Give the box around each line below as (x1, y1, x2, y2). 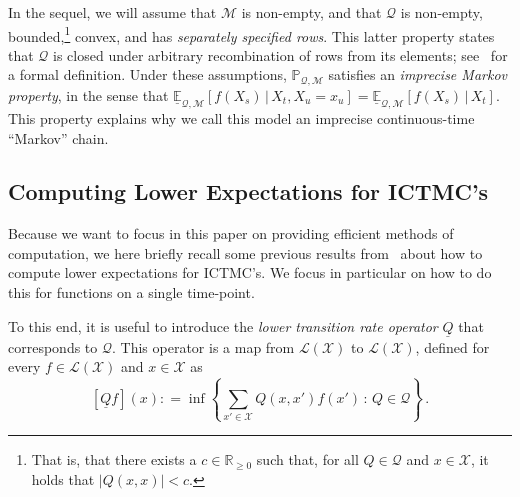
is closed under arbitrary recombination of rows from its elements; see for (53, 44, 508, 65)
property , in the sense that (8, 84, 169, 105)
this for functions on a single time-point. (8, 282, 255, 303)
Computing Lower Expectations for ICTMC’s (8, 176, 489, 207)
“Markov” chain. (8, 127, 109, 148)
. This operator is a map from (112, 336, 295, 357)
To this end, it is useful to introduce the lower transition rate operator (8, 315, 438, 336)
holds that (31, 468, 95, 489)
